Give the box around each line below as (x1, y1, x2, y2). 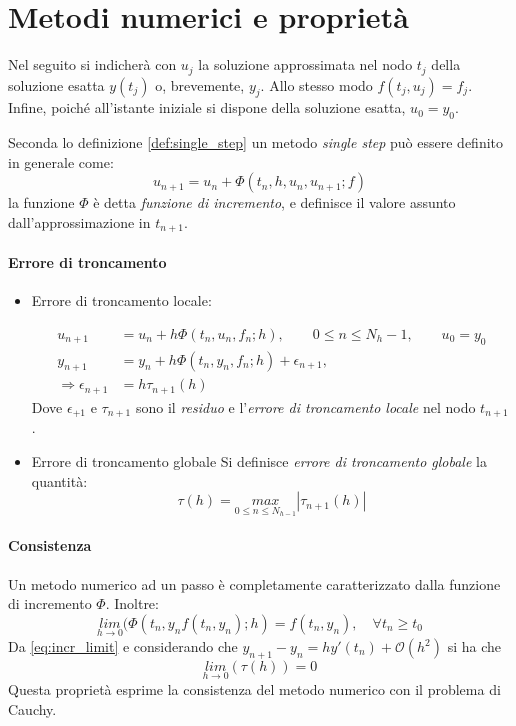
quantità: (31, 470, 88, 491)
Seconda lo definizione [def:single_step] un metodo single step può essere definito (8, 132, 504, 153)
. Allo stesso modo (260, 74, 373, 95)
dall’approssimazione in (8, 211, 151, 232)
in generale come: (8, 151, 114, 172)
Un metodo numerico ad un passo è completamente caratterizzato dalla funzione (8, 573, 501, 594)
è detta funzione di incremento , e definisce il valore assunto (93, 192, 456, 213)
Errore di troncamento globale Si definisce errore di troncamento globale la (31, 450, 487, 471)
